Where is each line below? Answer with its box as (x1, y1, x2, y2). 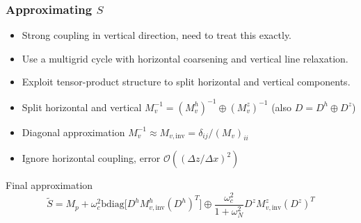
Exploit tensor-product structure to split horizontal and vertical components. (22, 74, 351, 89)
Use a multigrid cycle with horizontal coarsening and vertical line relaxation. (22, 51, 348, 65)
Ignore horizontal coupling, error (22, 151, 161, 165)
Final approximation (6, 178, 93, 192)
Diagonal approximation (22, 124, 125, 139)
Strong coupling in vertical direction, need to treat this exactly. (22, 28, 292, 42)
